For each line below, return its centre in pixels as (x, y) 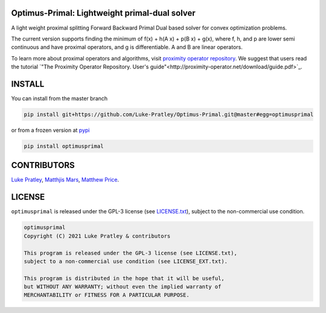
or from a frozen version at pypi (50, 130)
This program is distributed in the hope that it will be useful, (124, 278)
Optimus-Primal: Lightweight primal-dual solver (103, 13)
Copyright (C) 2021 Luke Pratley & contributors (97, 236)
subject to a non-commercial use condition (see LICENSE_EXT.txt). (126, 261)
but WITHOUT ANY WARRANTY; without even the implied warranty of (123, 287)
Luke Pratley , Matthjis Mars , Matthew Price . (65, 180)
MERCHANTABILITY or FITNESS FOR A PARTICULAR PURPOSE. (107, 295)
